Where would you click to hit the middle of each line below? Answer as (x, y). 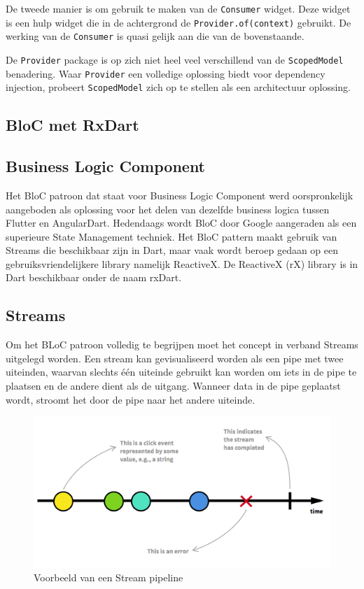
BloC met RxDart (72, 125)
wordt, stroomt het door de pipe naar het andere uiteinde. (131, 399)
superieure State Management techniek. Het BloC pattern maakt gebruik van (171, 236)
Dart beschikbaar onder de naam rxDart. (94, 277)
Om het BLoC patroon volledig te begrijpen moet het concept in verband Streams (182, 345)
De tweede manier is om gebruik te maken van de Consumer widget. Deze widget (178, 8)
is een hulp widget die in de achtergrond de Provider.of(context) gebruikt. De (178, 22)
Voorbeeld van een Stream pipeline (108, 577)
